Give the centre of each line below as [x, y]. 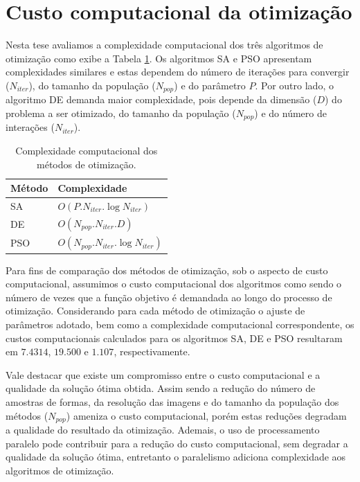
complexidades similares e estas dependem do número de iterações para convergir [178, 72]
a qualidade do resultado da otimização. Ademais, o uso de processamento [163, 430]
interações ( [30, 127]
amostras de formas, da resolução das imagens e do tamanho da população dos [172, 401]
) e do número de [290, 113]
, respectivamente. [152, 351]
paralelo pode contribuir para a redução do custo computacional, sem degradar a [177, 443]
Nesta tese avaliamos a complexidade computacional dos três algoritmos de [164, 45]
